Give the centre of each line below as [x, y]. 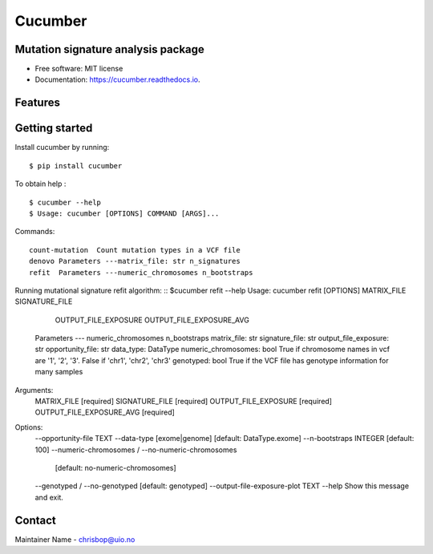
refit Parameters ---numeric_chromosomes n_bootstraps [141, 272]
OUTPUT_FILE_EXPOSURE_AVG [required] [105, 412]
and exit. [49, 497]
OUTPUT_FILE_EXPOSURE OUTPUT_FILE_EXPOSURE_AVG [152, 320]
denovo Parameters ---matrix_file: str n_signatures [135, 261]
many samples [59, 372]
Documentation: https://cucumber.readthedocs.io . [117, 79]
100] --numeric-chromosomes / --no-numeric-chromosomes [136, 450]
